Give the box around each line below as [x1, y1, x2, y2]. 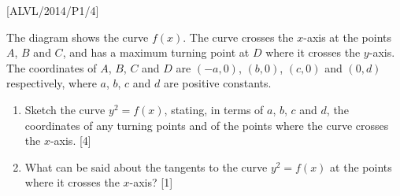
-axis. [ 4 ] [50, 132, 91, 149]
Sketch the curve [24, 101, 106, 117]
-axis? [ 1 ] [129, 174, 173, 190]
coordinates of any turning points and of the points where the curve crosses [24, 116, 389, 133]
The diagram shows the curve [6, 28, 149, 45]
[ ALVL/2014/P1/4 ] [6, 2, 99, 18]
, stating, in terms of [164, 101, 264, 117]
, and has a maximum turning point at [62, 44, 250, 61]
